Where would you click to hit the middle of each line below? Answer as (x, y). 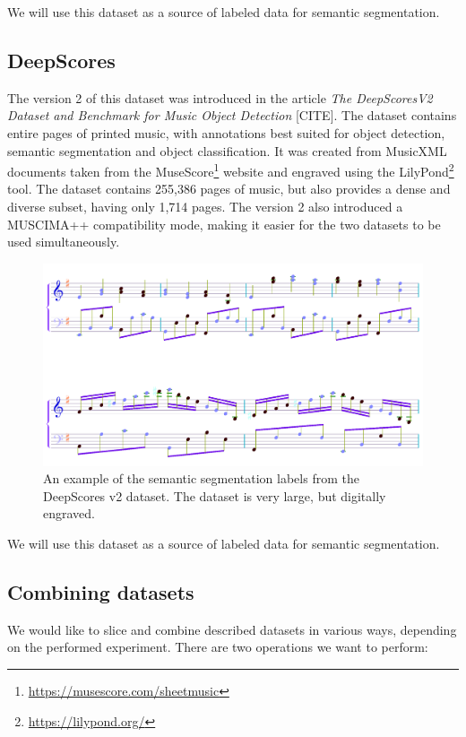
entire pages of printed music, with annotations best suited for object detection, (226, 132)
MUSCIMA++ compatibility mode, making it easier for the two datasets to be (224, 224)
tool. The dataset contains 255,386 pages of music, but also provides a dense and (229, 189)
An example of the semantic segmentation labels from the (201, 478)
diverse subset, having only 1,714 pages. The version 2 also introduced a (205, 207)
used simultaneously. (64, 242)
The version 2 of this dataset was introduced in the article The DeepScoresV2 (220, 97)
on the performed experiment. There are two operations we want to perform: (218, 647)
